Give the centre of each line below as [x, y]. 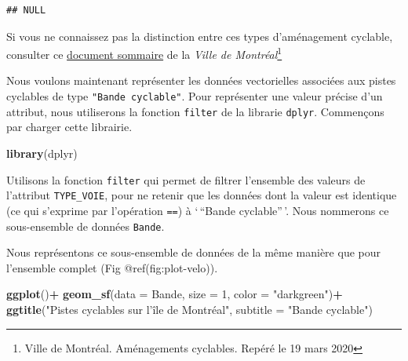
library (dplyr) [42, 153]
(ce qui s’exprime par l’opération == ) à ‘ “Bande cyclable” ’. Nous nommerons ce [198, 210]
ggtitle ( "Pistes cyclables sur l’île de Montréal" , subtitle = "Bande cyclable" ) [189, 309]
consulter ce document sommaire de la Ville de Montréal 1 [144, 53]
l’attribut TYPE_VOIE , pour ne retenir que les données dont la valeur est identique [202, 195]
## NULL [26, 10]
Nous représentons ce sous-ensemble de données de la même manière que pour [193, 252]
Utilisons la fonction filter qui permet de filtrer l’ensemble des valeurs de [186, 179]
